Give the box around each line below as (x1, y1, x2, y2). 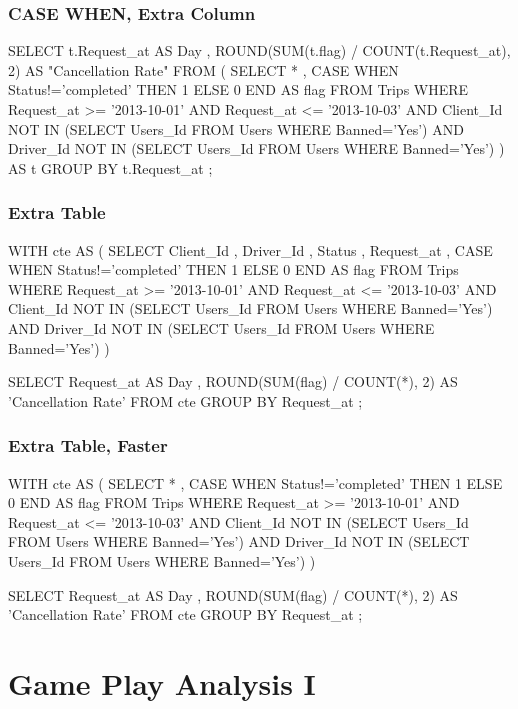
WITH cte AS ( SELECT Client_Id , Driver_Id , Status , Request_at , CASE (8, 239, 493, 260)
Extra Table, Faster (8, 433, 168, 458)
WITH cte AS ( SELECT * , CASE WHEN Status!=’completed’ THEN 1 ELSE (8, 472, 503, 493)
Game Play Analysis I (8, 662, 316, 703)
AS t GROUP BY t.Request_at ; (8, 157, 213, 178)
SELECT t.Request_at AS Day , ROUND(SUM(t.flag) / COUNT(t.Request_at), (8, 40, 511, 61)
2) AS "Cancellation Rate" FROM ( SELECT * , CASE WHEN (8, 59, 399, 80)
